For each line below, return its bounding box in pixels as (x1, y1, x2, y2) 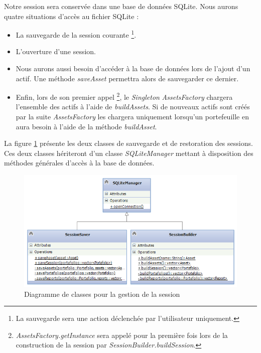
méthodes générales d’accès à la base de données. (4, 157, 155, 168)
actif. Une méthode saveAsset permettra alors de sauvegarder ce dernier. (16, 73, 239, 83)
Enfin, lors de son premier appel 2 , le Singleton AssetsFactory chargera (16, 90, 233, 102)
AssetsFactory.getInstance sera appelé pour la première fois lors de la (16, 329, 228, 340)
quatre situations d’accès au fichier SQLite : (4, 11, 139, 21)
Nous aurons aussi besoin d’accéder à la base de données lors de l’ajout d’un (16, 63, 250, 74)
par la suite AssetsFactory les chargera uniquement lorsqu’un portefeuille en (16, 111, 249, 122)
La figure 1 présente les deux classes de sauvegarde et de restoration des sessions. (4, 138, 253, 148)
